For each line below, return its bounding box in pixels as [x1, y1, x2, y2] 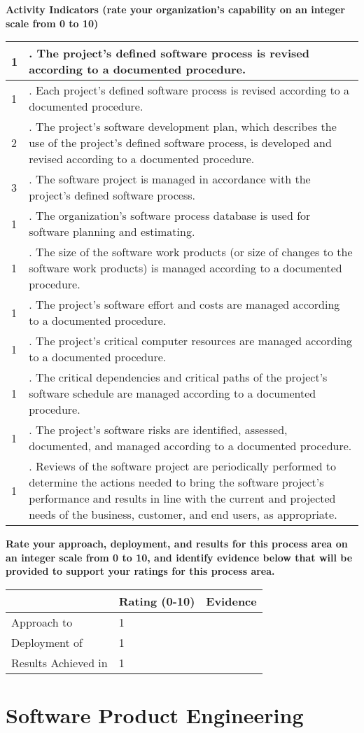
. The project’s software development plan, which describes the [29, 118, 337, 135]
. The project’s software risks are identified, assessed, [29, 421, 288, 438]
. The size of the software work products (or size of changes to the [29, 244, 353, 260]
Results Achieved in [11, 654, 108, 671]
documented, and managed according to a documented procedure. [29, 438, 352, 454]
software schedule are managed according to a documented [29, 385, 316, 402]
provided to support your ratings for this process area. [6, 564, 275, 578]
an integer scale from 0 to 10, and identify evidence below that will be [6, 550, 353, 564]
